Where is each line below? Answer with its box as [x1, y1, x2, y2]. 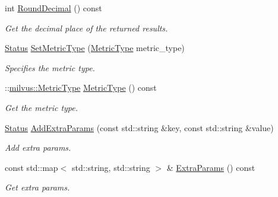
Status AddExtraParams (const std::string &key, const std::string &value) [5, 121, 274, 134]
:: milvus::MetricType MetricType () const [5, 81, 157, 94]
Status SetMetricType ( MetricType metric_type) [5, 42, 185, 54]
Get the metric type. [5, 101, 78, 113]
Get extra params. [5, 181, 70, 193]
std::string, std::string [71, 161, 150, 173]
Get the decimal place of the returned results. [5, 21, 168, 34]
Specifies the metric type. [5, 61, 95, 74]
